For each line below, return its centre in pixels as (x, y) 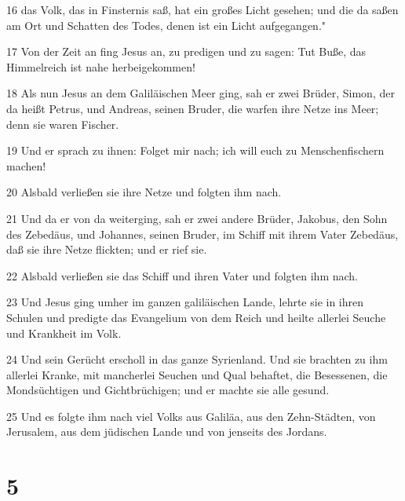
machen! (26, 165)
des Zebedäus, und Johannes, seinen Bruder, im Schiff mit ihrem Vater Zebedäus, (202, 234)
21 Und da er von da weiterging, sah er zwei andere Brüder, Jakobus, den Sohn (197, 218)
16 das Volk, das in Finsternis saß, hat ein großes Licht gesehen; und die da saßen (202, 9)
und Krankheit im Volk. (64, 333)
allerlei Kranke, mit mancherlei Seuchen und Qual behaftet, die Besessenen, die (197, 374)
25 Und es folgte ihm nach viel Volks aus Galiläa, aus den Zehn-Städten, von (191, 416)
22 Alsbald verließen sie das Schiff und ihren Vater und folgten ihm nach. (182, 275)
